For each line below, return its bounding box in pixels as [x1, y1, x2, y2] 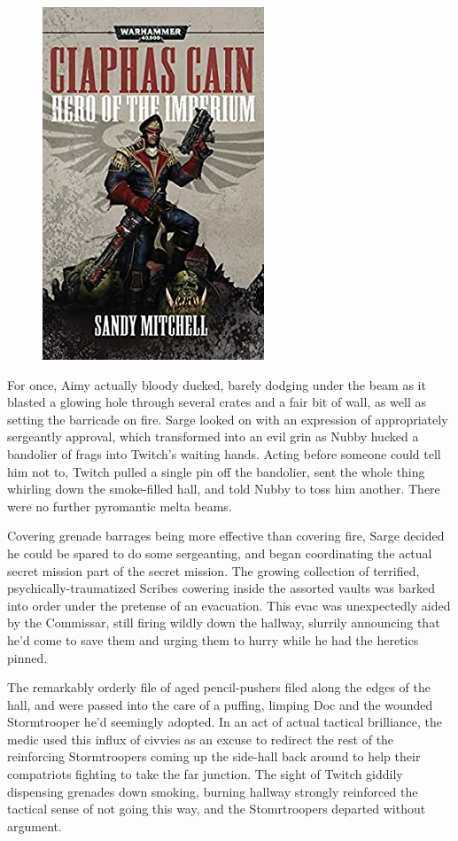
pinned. [7, 648, 48, 666]
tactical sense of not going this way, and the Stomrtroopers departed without [7, 799, 426, 818]
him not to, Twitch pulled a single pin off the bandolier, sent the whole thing [7, 462, 425, 480]
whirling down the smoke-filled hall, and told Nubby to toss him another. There [7, 479, 440, 498]
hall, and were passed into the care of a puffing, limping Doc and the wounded [7, 695, 433, 713]
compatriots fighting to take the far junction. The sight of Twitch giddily [7, 765, 403, 783]
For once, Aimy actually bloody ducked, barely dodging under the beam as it [7, 375, 426, 393]
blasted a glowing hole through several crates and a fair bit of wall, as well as [7, 393, 427, 411]
